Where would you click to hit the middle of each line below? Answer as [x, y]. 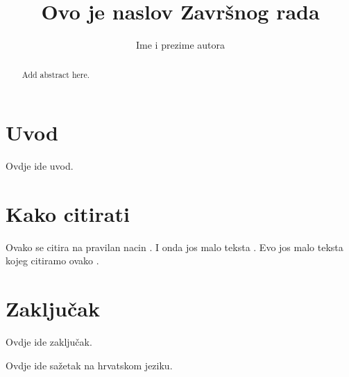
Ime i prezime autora [180, 45]
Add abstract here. [56, 74]
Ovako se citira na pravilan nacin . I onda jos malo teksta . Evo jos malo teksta [174, 247]
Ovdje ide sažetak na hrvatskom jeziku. [89, 365]
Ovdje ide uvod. [40, 166]
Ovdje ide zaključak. [49, 342]
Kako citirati [68, 213]
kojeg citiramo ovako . [52, 260]
